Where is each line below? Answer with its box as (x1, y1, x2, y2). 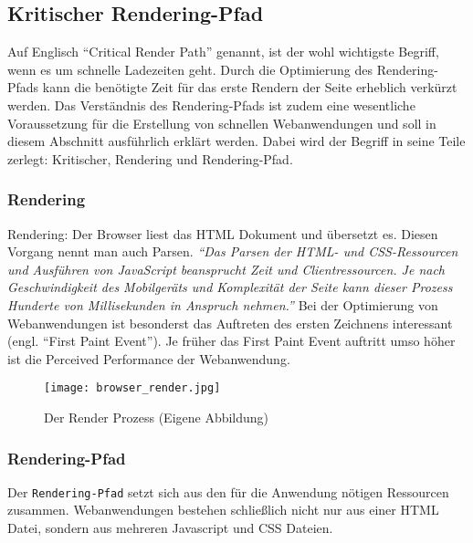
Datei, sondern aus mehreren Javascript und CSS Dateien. (7, 518, 333, 538)
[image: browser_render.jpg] (44, 381, 221, 395)
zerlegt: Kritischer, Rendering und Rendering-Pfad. (7, 149, 293, 168)
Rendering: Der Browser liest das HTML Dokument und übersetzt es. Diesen (7, 224, 438, 243)
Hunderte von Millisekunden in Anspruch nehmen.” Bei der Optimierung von (7, 295, 438, 314)
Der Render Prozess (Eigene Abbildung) (44, 407, 269, 426)
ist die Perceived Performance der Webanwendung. (7, 349, 290, 368)
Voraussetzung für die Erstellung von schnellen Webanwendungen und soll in (7, 113, 436, 132)
